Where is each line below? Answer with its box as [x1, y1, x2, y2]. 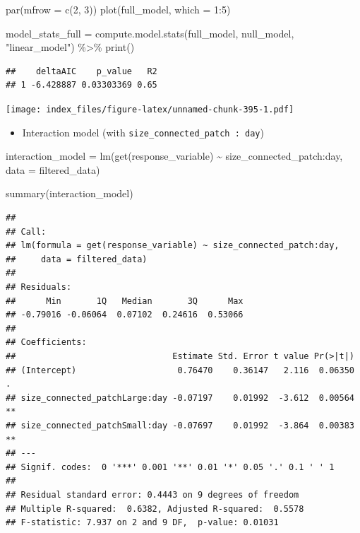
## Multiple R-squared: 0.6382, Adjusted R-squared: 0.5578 [6, 503, 304, 514]
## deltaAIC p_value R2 [6, 66, 157, 76]
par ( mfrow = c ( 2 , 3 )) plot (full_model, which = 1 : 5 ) [6, 2, 231, 16]
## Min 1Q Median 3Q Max [6, 295, 244, 306]
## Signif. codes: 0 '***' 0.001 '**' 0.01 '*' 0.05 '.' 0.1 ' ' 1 [6, 462, 335, 472]
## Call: [6, 226, 47, 237]
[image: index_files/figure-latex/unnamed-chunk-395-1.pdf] [6, 104, 294, 115]
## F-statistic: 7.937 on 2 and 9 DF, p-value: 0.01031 [6, 517, 279, 528]
